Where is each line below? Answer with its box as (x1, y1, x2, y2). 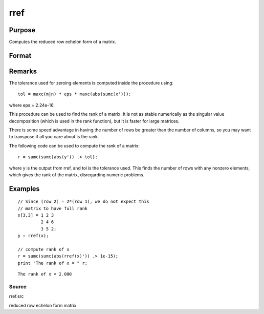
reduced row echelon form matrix (9, 302, 77, 308)
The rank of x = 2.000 (18, 272, 72, 277)
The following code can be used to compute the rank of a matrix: (9, 143, 140, 148)
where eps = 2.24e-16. (9, 102, 55, 108)
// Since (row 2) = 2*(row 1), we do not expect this (18, 199, 149, 205)
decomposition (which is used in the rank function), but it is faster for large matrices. (9, 118, 179, 124)
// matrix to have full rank (18, 206, 88, 211)
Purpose (9, 26, 36, 34)
